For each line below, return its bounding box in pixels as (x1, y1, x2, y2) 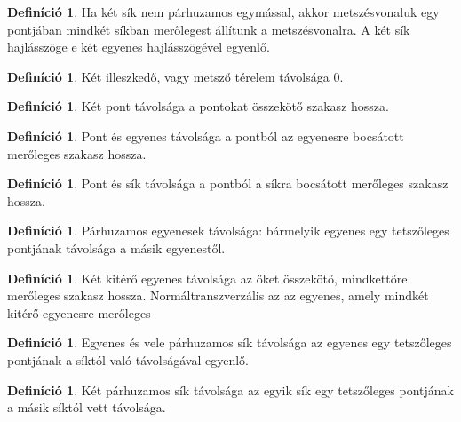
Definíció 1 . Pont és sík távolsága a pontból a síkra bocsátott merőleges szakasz (7, 174, 449, 193)
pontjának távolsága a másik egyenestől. (7, 238, 226, 257)
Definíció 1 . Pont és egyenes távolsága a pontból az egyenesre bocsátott (7, 126, 404, 145)
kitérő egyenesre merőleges (7, 303, 151, 322)
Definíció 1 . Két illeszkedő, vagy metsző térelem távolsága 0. (7, 67, 344, 85)
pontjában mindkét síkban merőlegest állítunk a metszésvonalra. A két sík (7, 20, 410, 38)
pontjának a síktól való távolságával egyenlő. (7, 350, 249, 369)
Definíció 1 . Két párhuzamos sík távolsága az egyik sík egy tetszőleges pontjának (7, 380, 455, 399)
